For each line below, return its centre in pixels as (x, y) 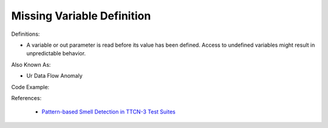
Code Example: (30, 87)
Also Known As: (31, 64)
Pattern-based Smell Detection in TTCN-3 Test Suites (108, 112)
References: (26, 98)
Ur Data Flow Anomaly (55, 76)
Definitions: (26, 34)
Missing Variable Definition (81, 16)
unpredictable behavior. (56, 53)
